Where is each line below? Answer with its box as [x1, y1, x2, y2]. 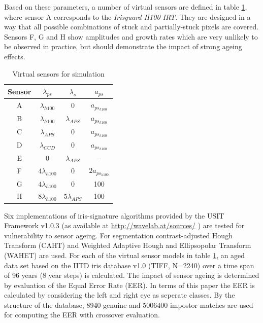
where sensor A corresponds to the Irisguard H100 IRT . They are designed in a [4, 11, 251, 22]
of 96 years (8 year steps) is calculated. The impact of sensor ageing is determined [4, 270, 259, 280]
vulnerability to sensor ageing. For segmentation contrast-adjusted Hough [4, 230, 233, 240]
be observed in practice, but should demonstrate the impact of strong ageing [4, 41, 242, 52]
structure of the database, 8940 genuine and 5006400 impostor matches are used [4, 299, 253, 310]
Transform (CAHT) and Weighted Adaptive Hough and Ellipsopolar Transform [4, 240, 251, 250]
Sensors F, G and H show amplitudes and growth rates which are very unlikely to [4, 31, 258, 42]
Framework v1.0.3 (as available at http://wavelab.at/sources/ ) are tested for [4, 220, 245, 231]
